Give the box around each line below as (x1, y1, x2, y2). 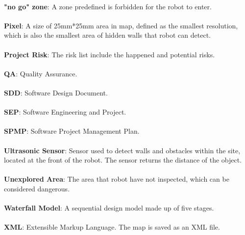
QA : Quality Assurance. (4, 68, 77, 78)
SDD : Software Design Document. (4, 87, 108, 97)
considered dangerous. (4, 183, 70, 193)
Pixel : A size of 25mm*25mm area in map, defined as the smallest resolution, (4, 20, 238, 30)
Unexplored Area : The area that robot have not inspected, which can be (4, 174, 229, 184)
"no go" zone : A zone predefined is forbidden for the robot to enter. (4, 1, 212, 11)
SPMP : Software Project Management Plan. (4, 126, 140, 136)
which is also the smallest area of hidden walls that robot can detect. (4, 30, 211, 40)
